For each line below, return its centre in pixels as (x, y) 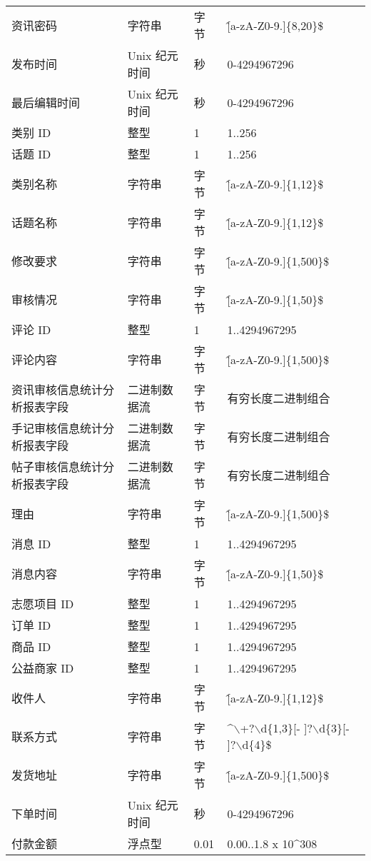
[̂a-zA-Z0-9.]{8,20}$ (275, 25)
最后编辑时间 (46, 102)
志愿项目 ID (43, 604)
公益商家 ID (43, 668)
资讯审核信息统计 (57, 389)
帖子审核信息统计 (57, 467)
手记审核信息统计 (57, 428)
